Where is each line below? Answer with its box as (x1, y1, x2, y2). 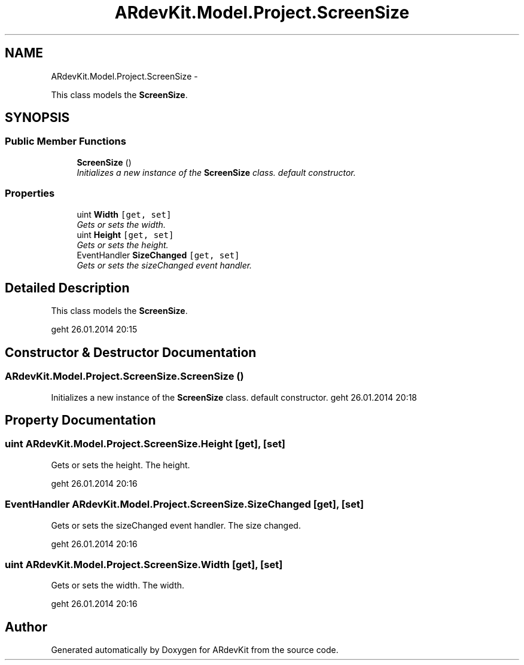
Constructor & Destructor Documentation (5, 344, 257, 360)
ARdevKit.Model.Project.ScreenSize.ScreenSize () (5, 370, 244, 383)
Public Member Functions (5, 135, 126, 148)
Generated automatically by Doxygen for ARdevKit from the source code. (51, 645, 339, 655)
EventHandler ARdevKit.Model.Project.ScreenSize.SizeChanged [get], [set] (5, 498, 364, 511)
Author (5, 619, 47, 635)
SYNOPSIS (5, 110, 70, 126)
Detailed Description (5, 280, 130, 295)
